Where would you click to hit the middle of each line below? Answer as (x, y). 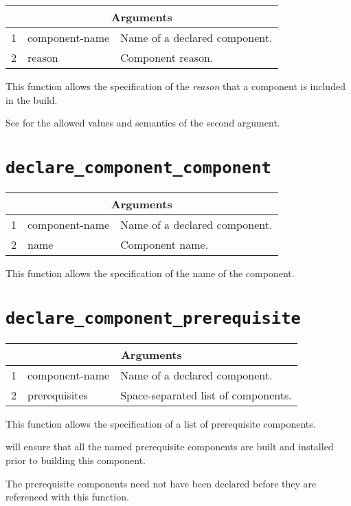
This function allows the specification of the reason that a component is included (175, 86)
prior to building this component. (76, 460)
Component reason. (167, 57)
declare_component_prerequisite (153, 318)
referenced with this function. (67, 497)
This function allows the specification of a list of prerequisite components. (161, 423)
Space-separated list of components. (206, 395)
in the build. (32, 99)
